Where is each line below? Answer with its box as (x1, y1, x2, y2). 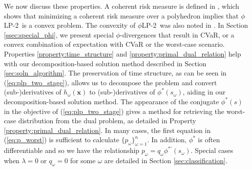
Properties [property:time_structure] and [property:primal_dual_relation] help (4, 48, 241, 58)
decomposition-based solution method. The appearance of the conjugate (4, 96, 219, 106)
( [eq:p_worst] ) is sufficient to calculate (4, 134, 119, 145)
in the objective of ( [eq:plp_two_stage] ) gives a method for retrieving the (4, 106, 225, 116)
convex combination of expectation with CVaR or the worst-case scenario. (4, 39, 225, 49)
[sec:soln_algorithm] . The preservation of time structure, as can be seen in (4, 68, 227, 78)
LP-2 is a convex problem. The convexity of (4, 20, 136, 30)
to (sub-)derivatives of (89, 87, 155, 97)
